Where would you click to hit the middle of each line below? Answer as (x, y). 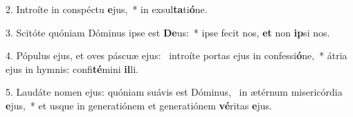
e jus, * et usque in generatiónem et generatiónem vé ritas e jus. (139, 105)
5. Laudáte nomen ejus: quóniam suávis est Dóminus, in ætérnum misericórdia (174, 92)
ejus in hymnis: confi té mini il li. (72, 68)
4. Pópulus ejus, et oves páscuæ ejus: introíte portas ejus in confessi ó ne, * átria (176, 55)
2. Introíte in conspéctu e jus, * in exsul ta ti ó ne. (107, 9)
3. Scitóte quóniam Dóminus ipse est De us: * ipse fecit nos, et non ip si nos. (168, 32)
